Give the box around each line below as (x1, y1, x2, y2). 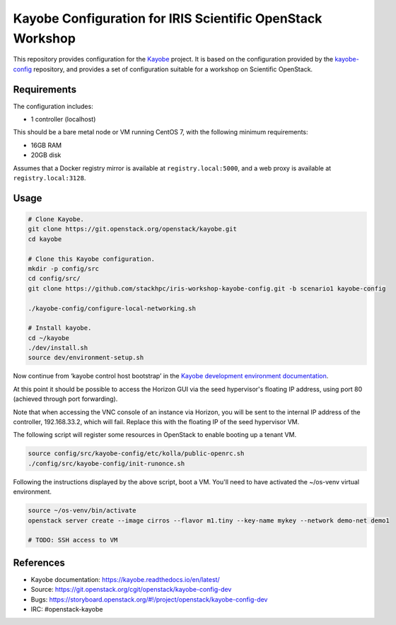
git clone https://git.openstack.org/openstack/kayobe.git (28, 225, 237, 233)
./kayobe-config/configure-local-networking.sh (28, 304, 196, 312)
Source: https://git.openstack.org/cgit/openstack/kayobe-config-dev (30, 585, 232, 594)
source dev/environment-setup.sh (28, 354, 144, 362)
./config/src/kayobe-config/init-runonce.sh (28, 460, 185, 467)
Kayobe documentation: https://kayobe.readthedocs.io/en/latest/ (30, 575, 220, 583)
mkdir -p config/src (28, 264, 99, 272)
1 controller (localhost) (30, 115, 96, 124)
